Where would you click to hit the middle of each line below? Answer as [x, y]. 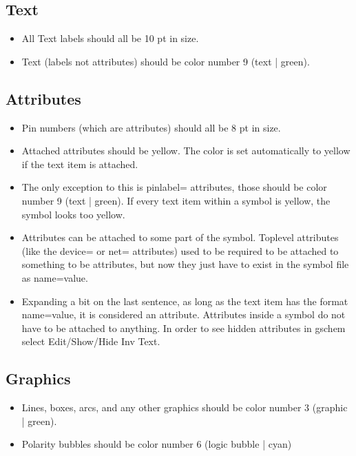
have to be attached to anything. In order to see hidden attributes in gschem [184, 328]
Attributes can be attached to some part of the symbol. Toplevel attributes [180, 237]
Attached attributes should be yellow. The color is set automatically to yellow [186, 151]
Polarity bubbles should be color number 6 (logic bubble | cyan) [157, 444]
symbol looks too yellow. [73, 214]
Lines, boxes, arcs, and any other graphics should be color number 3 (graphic [185, 407]
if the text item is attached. [80, 164]
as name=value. [55, 277]
